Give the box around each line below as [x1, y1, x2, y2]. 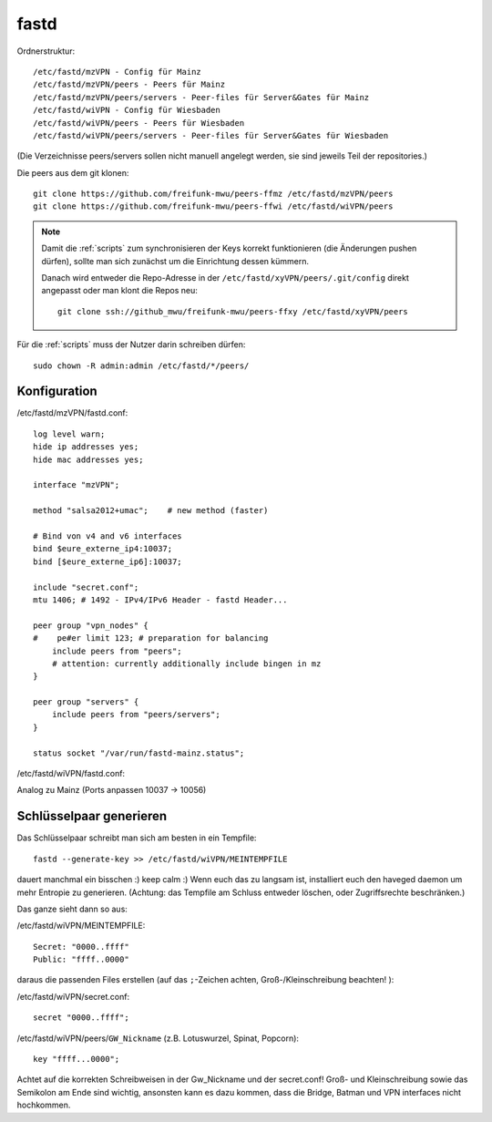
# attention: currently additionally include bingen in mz [51, 658, 322, 669]
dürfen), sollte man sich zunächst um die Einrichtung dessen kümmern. [41, 255, 310, 266]
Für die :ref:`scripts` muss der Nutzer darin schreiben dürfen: [16, 339, 246, 350]
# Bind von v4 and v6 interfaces [33, 531, 182, 541]
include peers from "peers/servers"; [51, 709, 220, 720]
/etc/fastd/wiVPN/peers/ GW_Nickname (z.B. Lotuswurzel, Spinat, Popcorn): [16, 1033, 300, 1044]
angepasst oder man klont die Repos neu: [41, 285, 198, 296]
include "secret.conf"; [33, 582, 139, 592]
